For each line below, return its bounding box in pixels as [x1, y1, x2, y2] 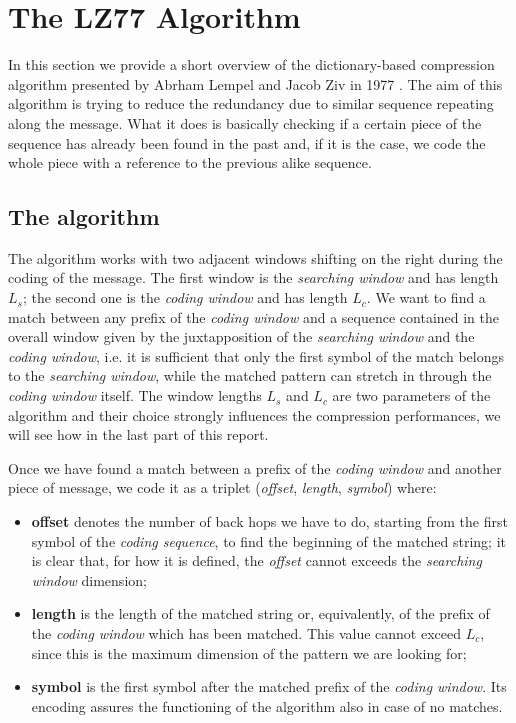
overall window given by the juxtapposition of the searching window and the [8, 326, 475, 347]
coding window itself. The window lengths [8, 385, 262, 406]
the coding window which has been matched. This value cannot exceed [31, 622, 461, 643]
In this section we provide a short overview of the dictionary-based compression [8, 54, 495, 75]
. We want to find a [366, 287, 486, 308]
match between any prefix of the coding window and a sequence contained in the [8, 306, 499, 327]
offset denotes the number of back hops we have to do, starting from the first [31, 511, 508, 532]
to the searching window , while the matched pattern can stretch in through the [8, 365, 492, 386]
